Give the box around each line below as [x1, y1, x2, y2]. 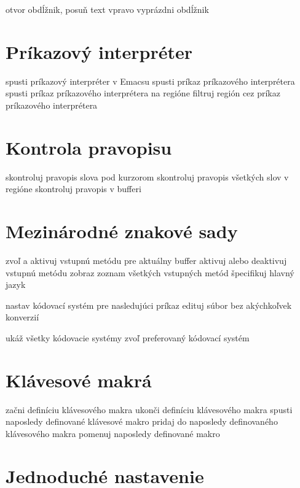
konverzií [6, 311, 39, 323]
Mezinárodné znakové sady [6, 219, 238, 243]
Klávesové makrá [6, 367, 152, 392]
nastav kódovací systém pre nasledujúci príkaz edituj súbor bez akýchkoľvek [6, 298, 292, 311]
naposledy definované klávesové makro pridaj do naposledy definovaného [6, 415, 278, 428]
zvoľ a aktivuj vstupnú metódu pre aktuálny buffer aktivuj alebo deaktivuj [6, 254, 287, 266]
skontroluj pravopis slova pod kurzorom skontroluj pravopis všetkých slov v [6, 170, 289, 183]
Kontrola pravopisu [6, 134, 172, 160]
